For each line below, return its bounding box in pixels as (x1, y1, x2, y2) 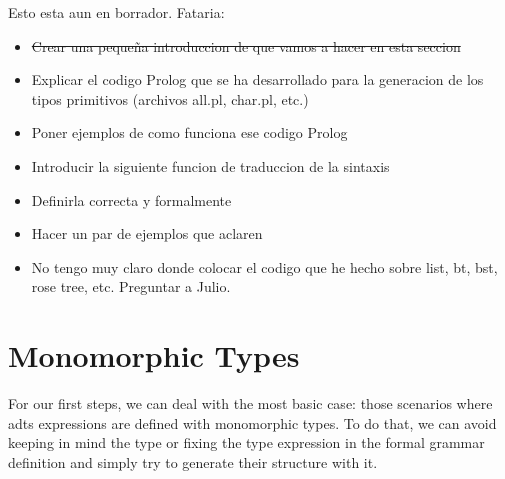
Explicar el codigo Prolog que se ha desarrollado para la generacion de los (31, 69, 484, 90)
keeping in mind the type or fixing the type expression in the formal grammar (8, 432, 485, 453)
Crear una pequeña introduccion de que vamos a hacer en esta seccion (31, 35, 461, 56)
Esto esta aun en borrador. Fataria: (8, 2, 225, 22)
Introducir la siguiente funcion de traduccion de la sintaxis (31, 155, 390, 176)
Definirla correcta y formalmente (31, 189, 232, 210)
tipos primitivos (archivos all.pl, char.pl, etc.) (31, 88, 309, 109)
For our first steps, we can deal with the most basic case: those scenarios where (8, 393, 493, 414)
